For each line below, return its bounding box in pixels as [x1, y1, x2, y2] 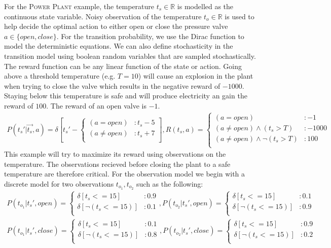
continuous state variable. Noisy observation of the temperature [4, 11, 202, 21]
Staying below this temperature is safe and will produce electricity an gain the [4, 90, 247, 101]
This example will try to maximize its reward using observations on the [4, 149, 226, 159]
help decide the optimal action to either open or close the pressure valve [4, 21, 228, 31]
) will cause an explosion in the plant [138, 70, 253, 81]
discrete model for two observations [4, 178, 114, 189]
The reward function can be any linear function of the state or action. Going [4, 60, 242, 71]
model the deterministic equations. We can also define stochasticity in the [4, 41, 233, 51]
